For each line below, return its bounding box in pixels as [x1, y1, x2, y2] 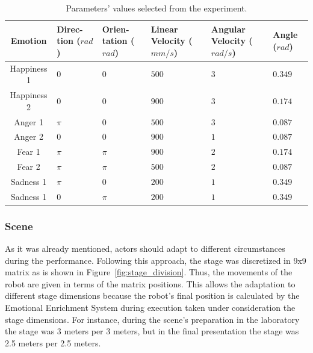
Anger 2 [14, 130, 43, 143]
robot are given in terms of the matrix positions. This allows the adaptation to [5, 277, 296, 290]
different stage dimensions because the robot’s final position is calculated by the [5, 289, 300, 302]
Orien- [102, 22, 129, 35]
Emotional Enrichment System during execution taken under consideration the [5, 301, 296, 313]
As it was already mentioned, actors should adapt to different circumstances [5, 242, 285, 255]
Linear [150, 22, 178, 35]
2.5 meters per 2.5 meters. [5, 336, 101, 349]
